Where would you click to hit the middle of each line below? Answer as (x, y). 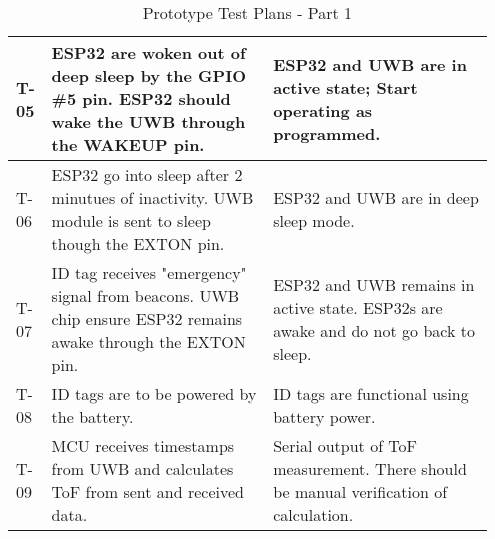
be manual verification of (360, 491)
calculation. (313, 514)
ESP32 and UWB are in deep (376, 197)
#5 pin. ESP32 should (141, 98)
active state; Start (345, 87)
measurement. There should (370, 468)
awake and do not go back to (374, 330)
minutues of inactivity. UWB (152, 197)
